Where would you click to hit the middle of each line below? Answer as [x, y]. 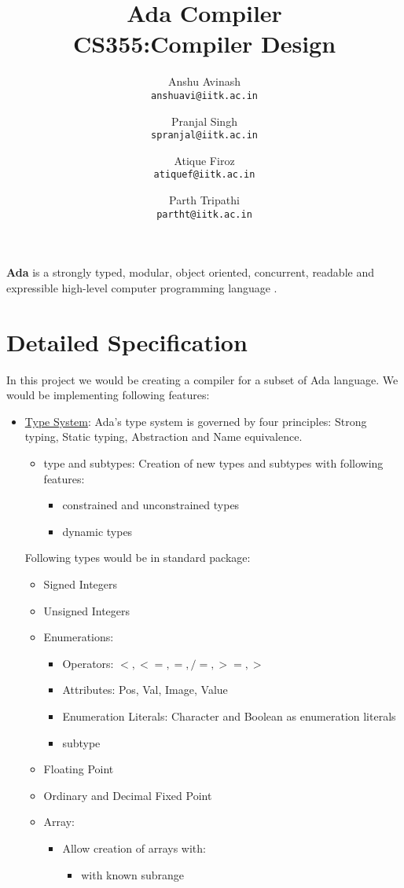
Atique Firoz [204, 160]
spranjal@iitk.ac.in [204, 136]
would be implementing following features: [108, 395]
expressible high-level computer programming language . [142, 287]
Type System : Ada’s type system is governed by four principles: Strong [196, 421]
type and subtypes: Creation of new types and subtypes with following [213, 463]
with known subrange [132, 874]
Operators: [88, 663]
